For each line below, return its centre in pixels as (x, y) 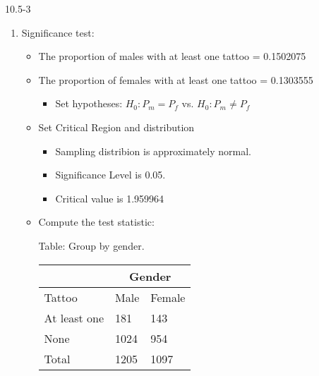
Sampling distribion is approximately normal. (153, 151)
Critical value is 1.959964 (110, 198)
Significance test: (58, 32)
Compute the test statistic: (96, 222)
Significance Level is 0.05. (110, 175)
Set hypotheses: (89, 103)
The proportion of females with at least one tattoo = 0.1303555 (176, 79)
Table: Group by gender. (91, 245)
